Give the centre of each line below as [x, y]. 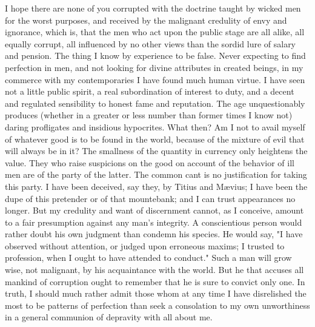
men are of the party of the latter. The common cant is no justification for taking [156, 174]
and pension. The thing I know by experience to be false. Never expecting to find [155, 56]
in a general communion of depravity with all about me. [109, 317]
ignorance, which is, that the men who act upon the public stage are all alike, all [155, 32]
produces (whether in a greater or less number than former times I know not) [149, 115]
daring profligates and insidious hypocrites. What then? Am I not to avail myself [155, 126]
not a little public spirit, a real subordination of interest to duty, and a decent [150, 91]
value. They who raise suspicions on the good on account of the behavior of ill [150, 162]
